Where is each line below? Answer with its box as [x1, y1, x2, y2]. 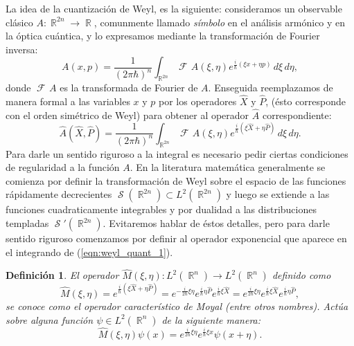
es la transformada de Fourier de [60, 80, 198, 95]
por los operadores [159, 93, 237, 108]
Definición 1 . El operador [6, 268, 119, 282]
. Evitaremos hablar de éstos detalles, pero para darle [103, 216, 330, 230]
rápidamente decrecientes [6, 187, 112, 201]
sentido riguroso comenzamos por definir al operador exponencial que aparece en [6, 231, 347, 246]
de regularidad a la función [6, 160, 120, 174]
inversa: [6, 42, 38, 56]
